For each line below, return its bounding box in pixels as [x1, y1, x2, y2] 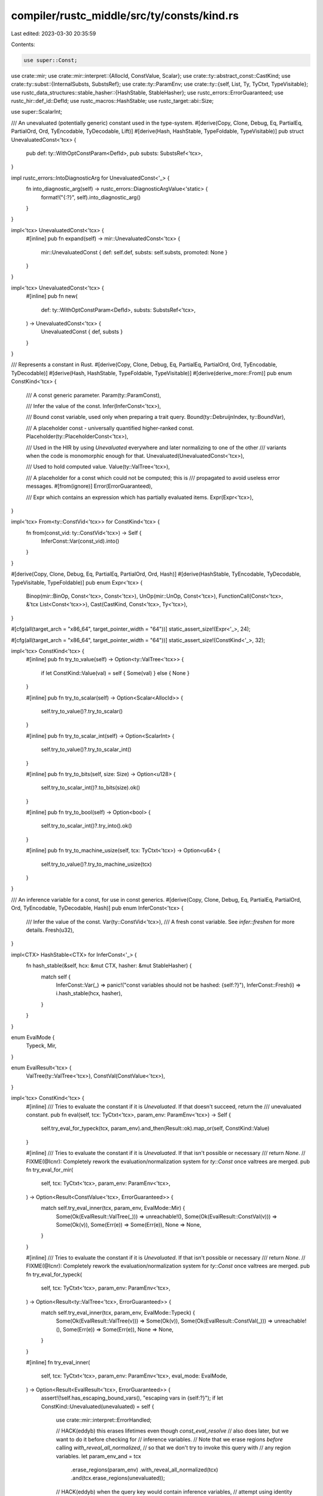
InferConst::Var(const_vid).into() [41, 537, 120, 545]
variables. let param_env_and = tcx [56, 1452, 142, 1459]
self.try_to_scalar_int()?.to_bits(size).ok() [41, 784, 141, 791]
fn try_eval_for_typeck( [26, 1270, 82, 1278]
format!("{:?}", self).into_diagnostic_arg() [41, 193, 141, 200]
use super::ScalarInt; [11, 108, 63, 115]
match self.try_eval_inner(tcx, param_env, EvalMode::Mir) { [41, 1205, 185, 1212]
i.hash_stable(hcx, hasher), [56, 990, 123, 997]
